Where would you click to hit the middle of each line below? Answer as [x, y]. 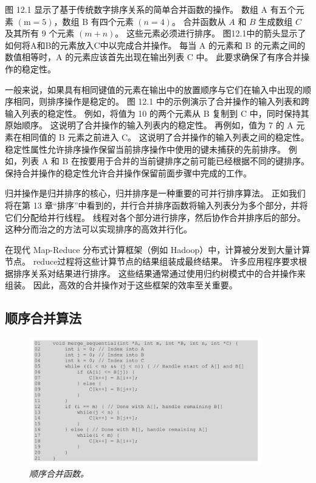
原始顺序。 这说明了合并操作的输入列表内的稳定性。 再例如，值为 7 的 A [149, 125]
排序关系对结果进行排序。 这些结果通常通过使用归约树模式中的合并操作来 [159, 273]
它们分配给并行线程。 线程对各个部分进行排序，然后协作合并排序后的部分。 [155, 217]
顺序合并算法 [43, 318]
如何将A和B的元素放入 [50, 45]
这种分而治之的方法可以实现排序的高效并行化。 [98, 229]
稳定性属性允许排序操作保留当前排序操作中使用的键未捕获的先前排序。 [145, 149]
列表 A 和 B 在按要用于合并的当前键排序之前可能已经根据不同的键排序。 [166, 161]
